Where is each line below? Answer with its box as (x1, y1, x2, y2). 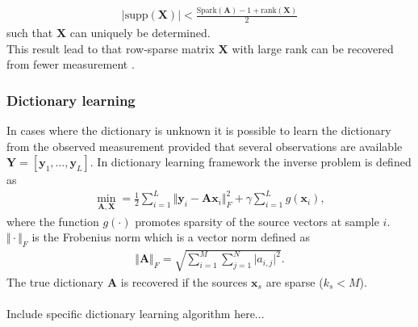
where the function (6, 212, 99, 229)
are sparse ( (265, 273, 324, 290)
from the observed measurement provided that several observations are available (6, 137, 403, 154)
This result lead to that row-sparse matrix (6, 40, 215, 57)
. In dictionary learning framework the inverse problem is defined (90, 153, 412, 170)
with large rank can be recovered (232, 40, 394, 57)
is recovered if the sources (120, 273, 248, 290)
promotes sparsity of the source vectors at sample (135, 212, 379, 229)
